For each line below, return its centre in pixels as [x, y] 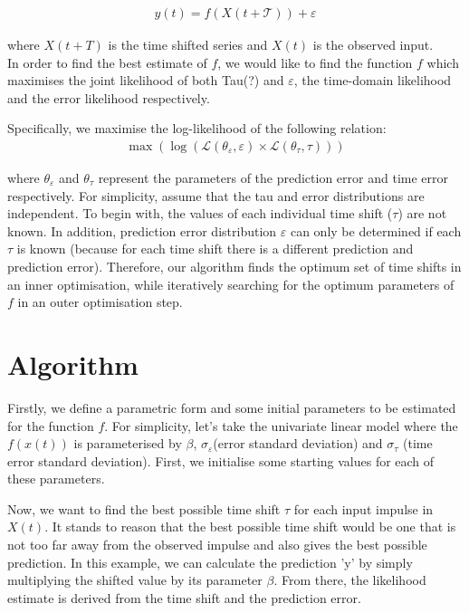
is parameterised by [128, 443]
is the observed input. [373, 45]
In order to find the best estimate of [107, 62]
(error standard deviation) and [298, 443]
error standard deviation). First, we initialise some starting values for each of [221, 460]
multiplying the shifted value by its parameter [135, 580]
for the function [51, 425]
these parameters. [56, 479]
